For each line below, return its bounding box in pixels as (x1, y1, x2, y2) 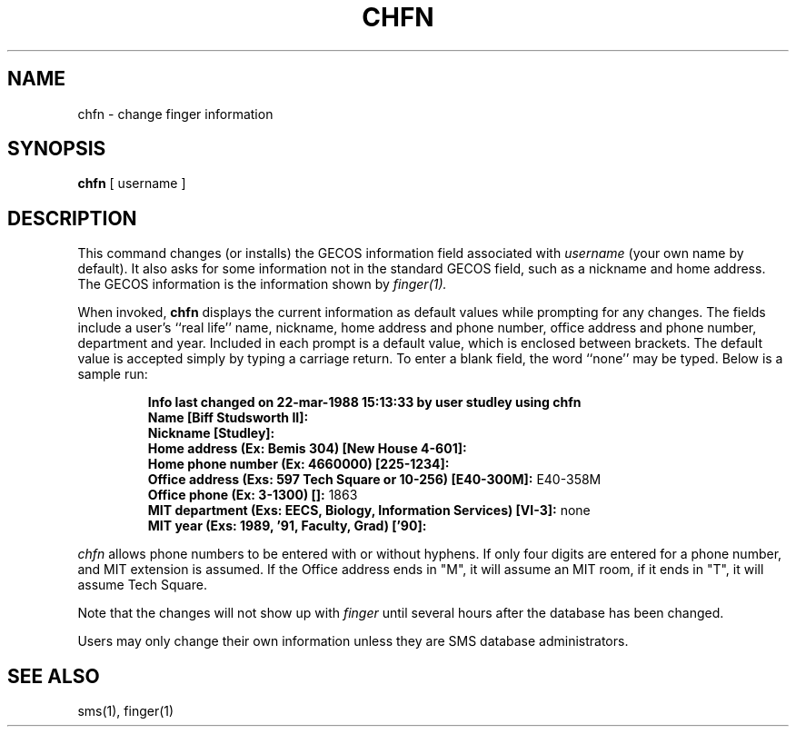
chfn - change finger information (77, 105, 274, 122)
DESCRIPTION (7, 206, 137, 230)
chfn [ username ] (77, 175, 186, 192)
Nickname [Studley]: (147, 425, 275, 441)
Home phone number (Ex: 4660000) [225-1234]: (147, 456, 450, 472)
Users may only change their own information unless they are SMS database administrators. (77, 633, 629, 650)
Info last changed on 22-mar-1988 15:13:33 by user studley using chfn (147, 394, 582, 411)
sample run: (77, 366, 148, 382)
